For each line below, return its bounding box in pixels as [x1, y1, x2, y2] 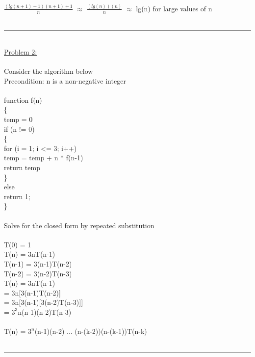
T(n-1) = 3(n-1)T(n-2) [4, 258, 72, 268]
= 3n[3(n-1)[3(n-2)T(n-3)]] [4, 297, 83, 307]
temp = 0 [4, 114, 33, 124]
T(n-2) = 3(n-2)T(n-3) [4, 268, 72, 278]
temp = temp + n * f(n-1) [4, 152, 83, 163]
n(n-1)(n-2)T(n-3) [18, 306, 72, 317]
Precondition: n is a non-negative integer [4, 75, 126, 86]
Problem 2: [4, 46, 37, 57]
